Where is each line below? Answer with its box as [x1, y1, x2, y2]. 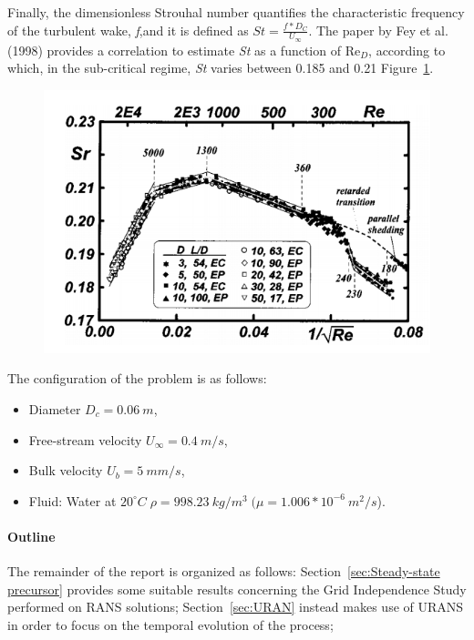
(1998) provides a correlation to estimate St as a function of [7, 40, 341, 59]
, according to [368, 40, 446, 59]
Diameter [28, 399, 81, 418]
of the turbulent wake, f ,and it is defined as [7, 20, 249, 39]
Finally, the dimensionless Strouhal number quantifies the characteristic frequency [7, 3, 465, 21]
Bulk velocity [28, 461, 103, 480]
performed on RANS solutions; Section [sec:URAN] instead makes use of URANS [7, 597, 464, 616]
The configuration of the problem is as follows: [7, 369, 267, 388]
